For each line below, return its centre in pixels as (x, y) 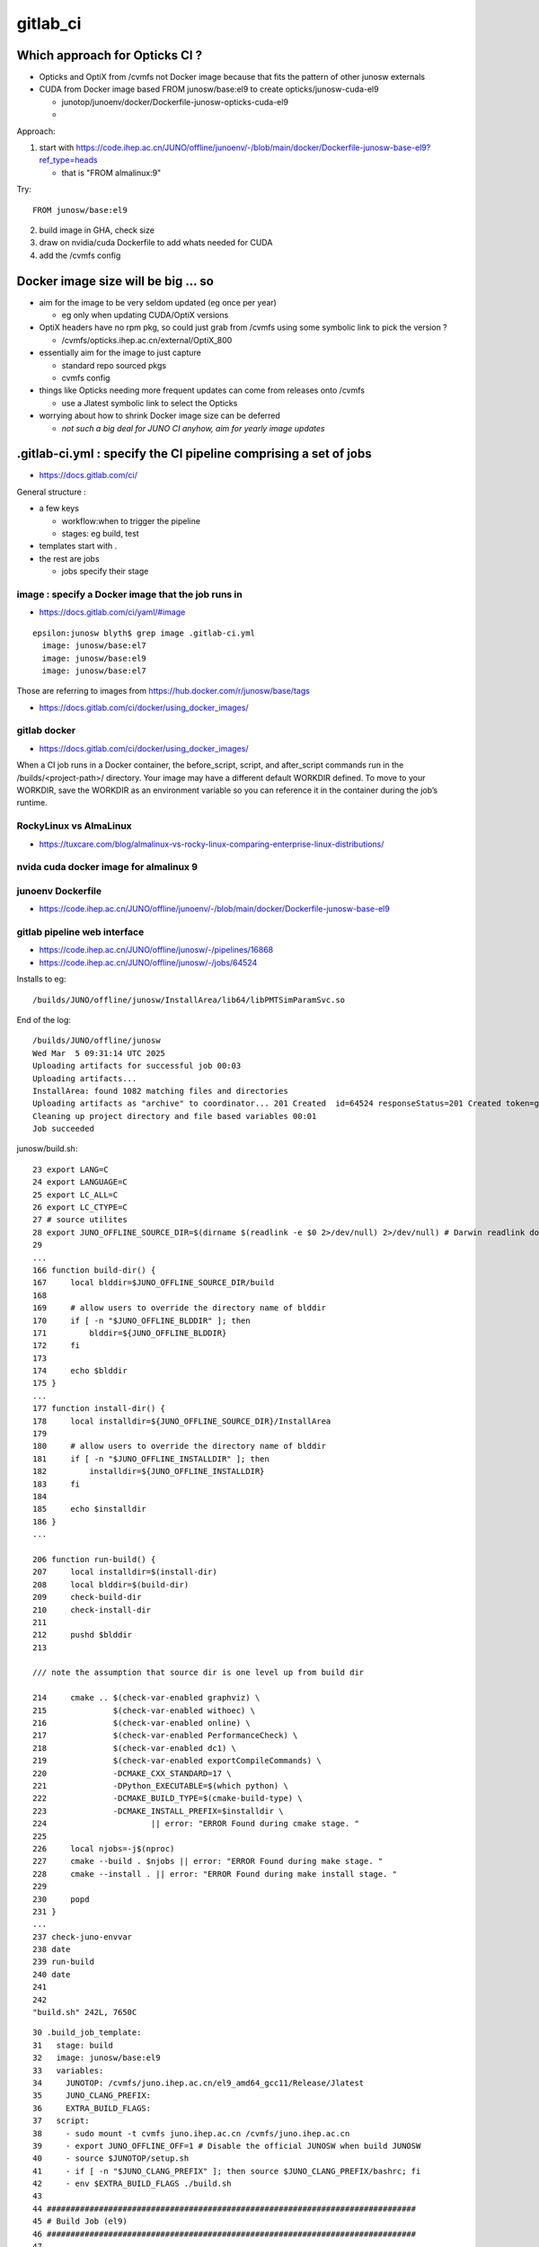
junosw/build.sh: (47, 1149)
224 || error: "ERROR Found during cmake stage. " (196, 1824)
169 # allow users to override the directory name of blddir (180, 1308)
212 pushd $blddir (83, 1635)
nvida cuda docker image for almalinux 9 (107, 867)
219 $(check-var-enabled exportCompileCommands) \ (177, 1761)
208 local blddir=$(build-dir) (111, 1585)
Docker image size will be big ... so (115, 281)
